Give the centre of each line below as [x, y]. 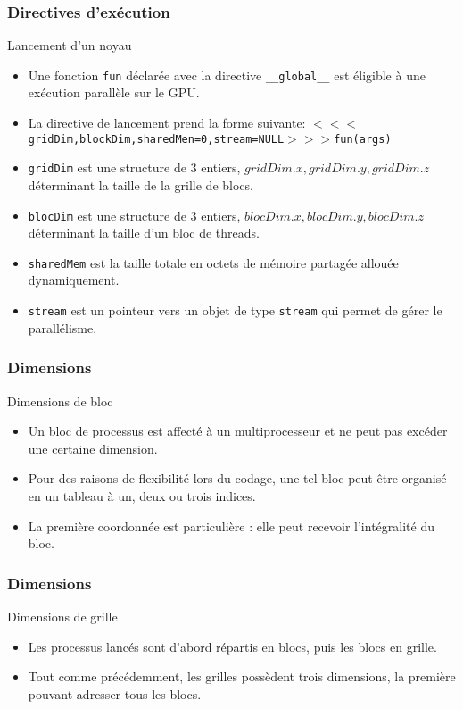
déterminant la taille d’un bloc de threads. [144, 233]
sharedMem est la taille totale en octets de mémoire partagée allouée [213, 262]
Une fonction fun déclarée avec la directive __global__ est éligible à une [227, 75]
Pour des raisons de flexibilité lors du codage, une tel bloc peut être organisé [237, 478]
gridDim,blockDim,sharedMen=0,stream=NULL [156, 139]
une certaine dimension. [93, 448]
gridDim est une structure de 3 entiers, [134, 167]
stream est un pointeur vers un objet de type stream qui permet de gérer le [235, 310]
